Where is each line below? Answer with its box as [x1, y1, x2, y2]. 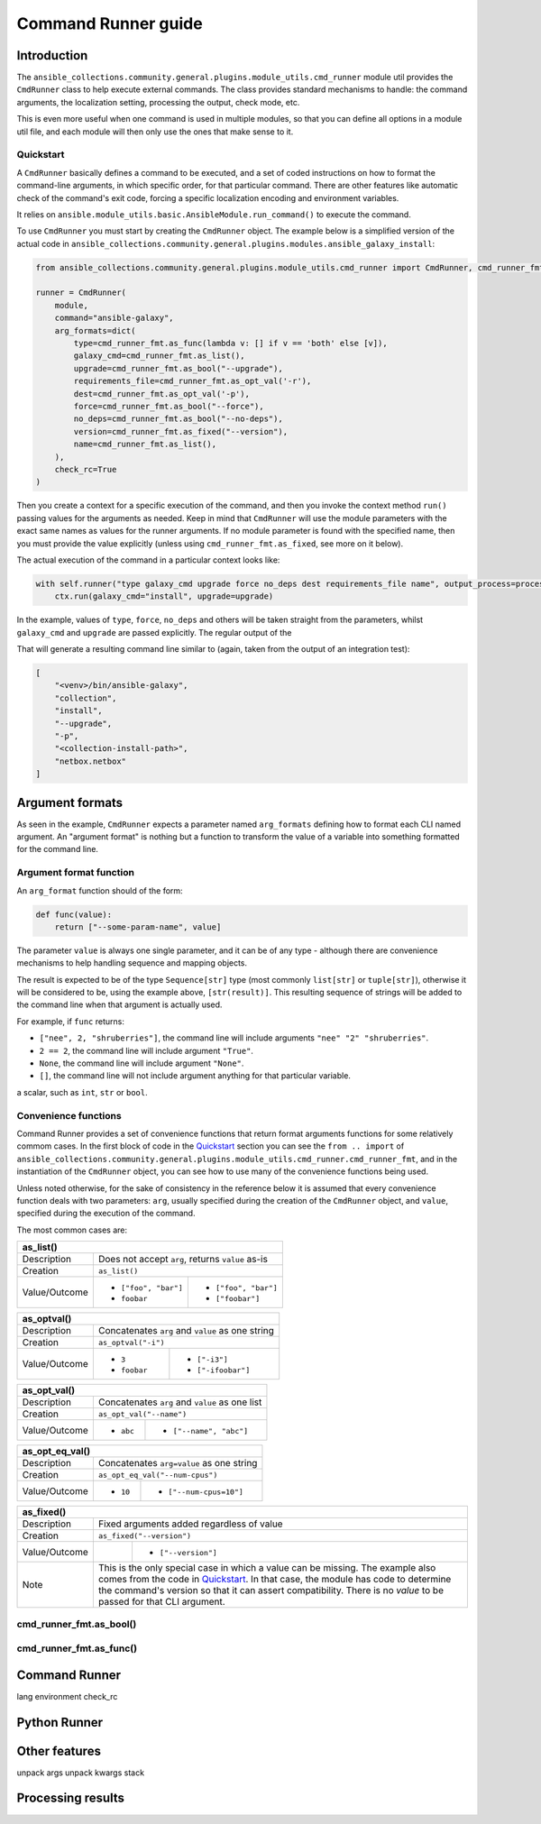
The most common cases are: [16, 1224, 128, 1235]
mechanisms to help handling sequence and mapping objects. [16, 958, 248, 968]
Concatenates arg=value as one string [97, 1457, 258, 1470]
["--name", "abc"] [172, 1426, 249, 1436]
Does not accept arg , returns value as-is [97, 1253, 268, 1266]
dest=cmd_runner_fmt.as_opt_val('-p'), [73, 389, 250, 399]
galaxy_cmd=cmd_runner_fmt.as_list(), [73, 351, 245, 361]
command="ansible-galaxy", [54, 313, 175, 324]
